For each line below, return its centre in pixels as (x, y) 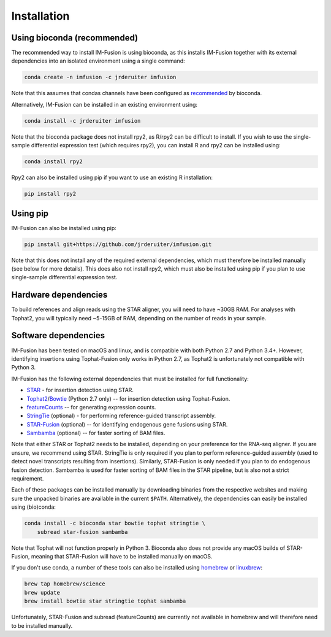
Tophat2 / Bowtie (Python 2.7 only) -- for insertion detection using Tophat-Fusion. (128, 398)
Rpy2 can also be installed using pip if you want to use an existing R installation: (112, 177)
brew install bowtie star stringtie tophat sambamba (105, 601)
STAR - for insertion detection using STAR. (80, 390)
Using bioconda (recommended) (74, 38)
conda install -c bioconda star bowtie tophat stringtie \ (115, 523)
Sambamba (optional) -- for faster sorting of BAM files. (96, 433)
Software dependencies (58, 335)
